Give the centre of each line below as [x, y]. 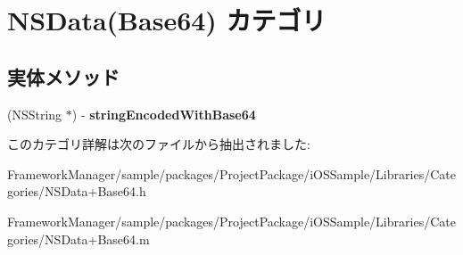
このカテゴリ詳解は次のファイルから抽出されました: [159, 144]
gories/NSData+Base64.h [77, 191]
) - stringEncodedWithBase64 [164, 114]
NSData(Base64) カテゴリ [167, 20]
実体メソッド [63, 76]
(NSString [35, 114]
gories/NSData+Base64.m [79, 239]
